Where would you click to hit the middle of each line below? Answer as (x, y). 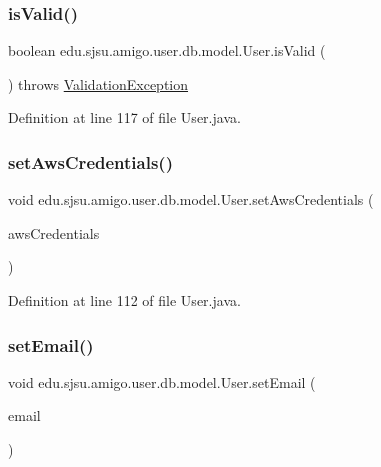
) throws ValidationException (98, 83)
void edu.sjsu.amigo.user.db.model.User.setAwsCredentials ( (191, 199)
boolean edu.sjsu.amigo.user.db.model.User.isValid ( (167, 50)
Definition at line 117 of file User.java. (124, 117)
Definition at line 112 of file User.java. (124, 300)
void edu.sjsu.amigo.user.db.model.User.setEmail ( (162, 381)
